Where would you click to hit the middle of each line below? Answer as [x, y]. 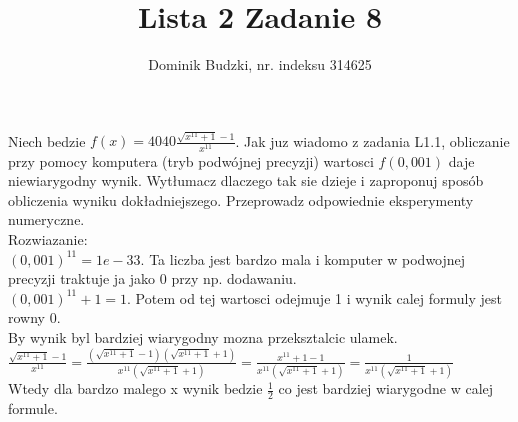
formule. [33, 407]
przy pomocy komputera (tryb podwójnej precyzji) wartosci [191, 160]
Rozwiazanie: [48, 238]
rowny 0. [34, 317]
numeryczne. [46, 219]
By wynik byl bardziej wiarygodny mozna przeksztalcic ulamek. [203, 336]
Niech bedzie [47, 140]
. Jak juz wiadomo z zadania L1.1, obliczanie [372, 140]
